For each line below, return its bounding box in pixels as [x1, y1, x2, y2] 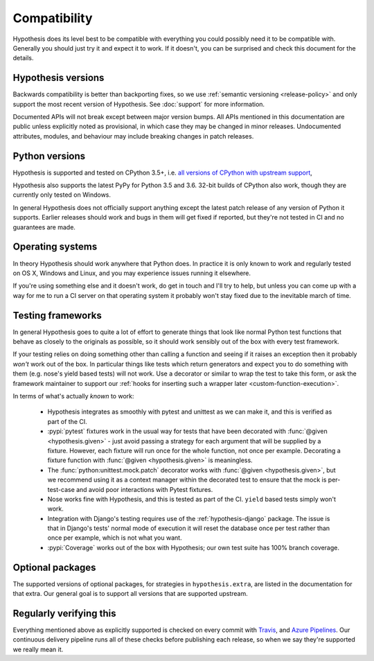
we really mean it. [12, 645, 64, 653]
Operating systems [12, 241, 98, 253]
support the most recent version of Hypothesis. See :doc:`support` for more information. [12, 100, 265, 108]
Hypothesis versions [12, 72, 105, 84]
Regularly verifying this [12, 607, 117, 619]
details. [12, 54, 34, 62]
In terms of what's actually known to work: [12, 391, 134, 400]
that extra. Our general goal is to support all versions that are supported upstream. [12, 590, 249, 598]
